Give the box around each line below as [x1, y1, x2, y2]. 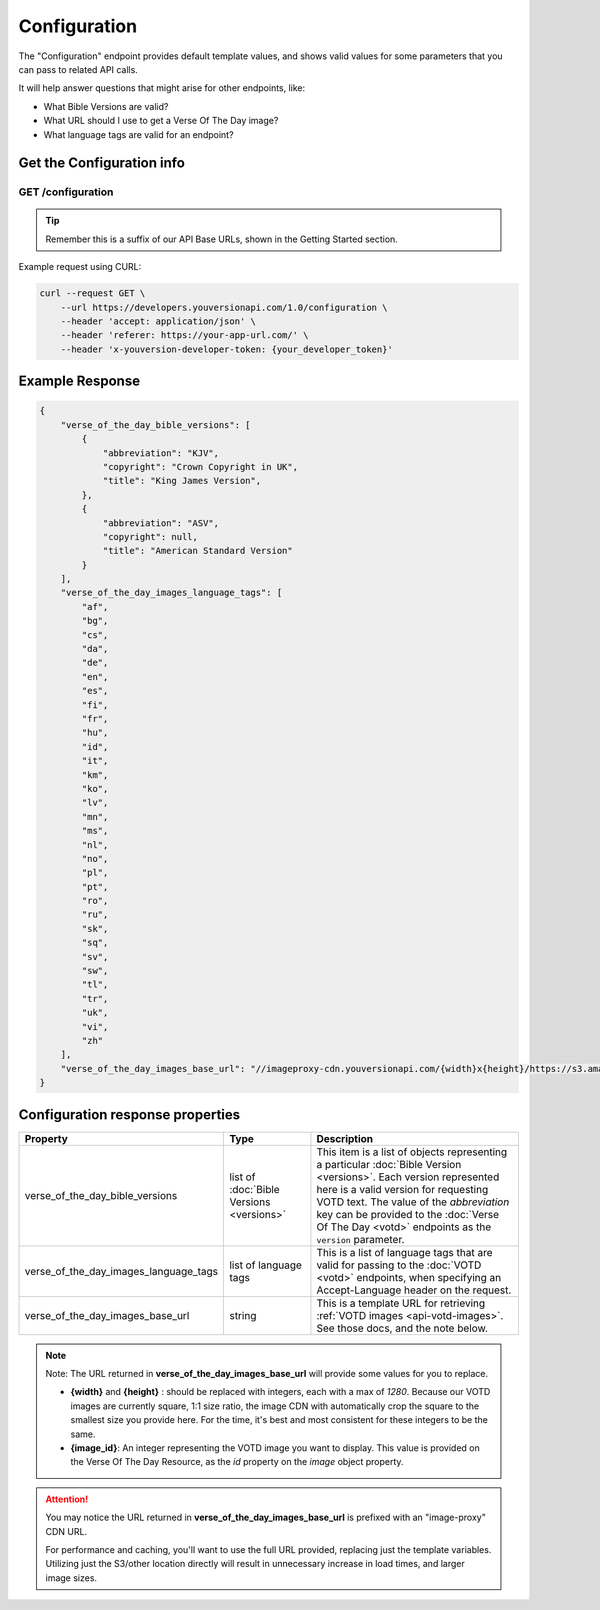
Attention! [45, 1493, 89, 1505]
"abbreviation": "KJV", [102, 447, 220, 459]
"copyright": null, [102, 531, 199, 542]
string [229, 1308, 257, 1322]
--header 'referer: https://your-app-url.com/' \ [60, 330, 309, 341]
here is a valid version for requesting [316, 1182, 489, 1196]
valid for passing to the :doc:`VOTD [316, 1258, 482, 1272]
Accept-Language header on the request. [316, 1283, 512, 1297]
